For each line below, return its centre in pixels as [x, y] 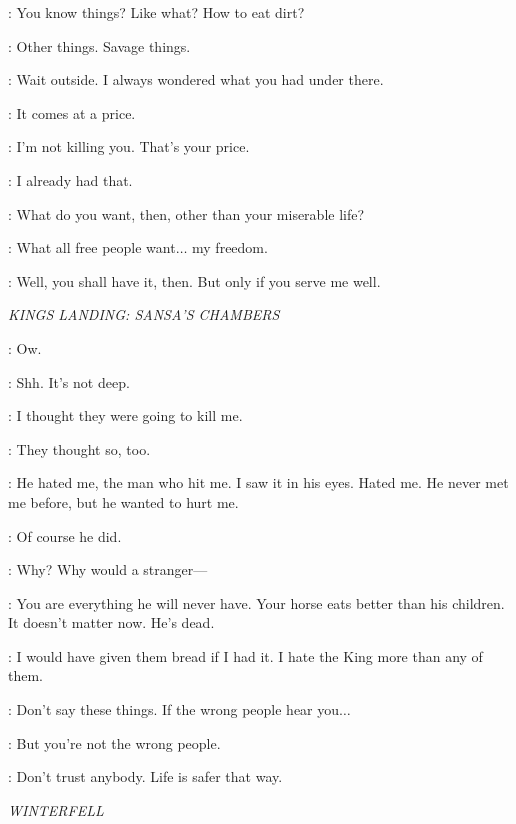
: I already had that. [70, 179]
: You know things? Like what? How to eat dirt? [156, 12]
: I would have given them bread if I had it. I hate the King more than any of [245, 655]
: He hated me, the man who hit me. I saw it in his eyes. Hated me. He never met [258, 482]
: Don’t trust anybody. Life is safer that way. [145, 776]
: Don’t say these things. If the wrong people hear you [174, 709]
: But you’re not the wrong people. [114, 742]
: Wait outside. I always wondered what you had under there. [196, 79]
